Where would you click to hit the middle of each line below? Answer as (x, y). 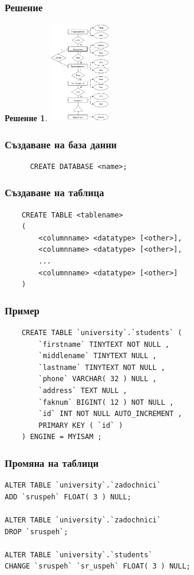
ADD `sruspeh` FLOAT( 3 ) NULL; (68, 497)
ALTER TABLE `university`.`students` (79, 555)
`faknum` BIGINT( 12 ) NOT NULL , (106, 402)
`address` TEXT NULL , (83, 391)
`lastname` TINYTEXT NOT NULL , (102, 367)
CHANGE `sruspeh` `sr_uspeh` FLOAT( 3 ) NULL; (98, 566)
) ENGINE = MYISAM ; (62, 437)
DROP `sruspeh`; (37, 532)
